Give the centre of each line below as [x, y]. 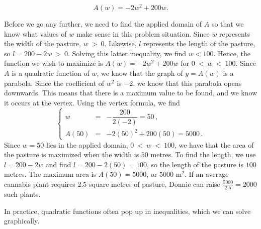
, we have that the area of [214, 144]
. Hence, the [232, 53]
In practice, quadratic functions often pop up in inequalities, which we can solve [127, 211]
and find [58, 164]
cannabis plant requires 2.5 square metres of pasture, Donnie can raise [112, 184]
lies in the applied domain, [87, 144]
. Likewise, [120, 43]
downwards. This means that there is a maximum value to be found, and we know [131, 93]
